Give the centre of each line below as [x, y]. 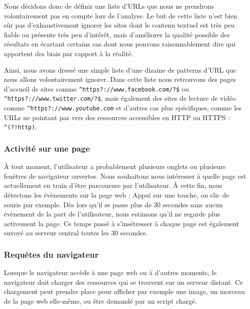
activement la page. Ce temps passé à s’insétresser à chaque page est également [122, 223]
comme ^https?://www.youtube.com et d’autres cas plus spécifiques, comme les [123, 108]
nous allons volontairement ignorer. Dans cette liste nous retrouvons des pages [120, 79]
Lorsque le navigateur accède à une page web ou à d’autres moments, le [110, 272]
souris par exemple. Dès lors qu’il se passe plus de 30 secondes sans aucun [113, 204]
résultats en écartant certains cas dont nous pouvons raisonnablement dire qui [120, 44]
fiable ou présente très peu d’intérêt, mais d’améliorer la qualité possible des [117, 34]
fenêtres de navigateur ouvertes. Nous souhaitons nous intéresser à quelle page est [125, 176]
